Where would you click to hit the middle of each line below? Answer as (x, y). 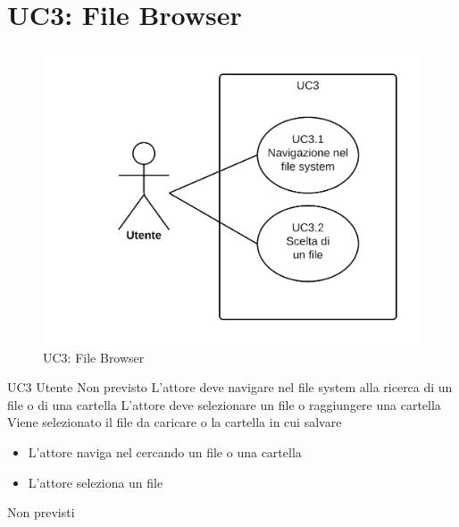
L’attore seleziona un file (96, 482)
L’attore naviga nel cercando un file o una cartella (165, 452)
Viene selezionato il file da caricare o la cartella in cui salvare (175, 422)
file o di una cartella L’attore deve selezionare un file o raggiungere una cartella (224, 404)
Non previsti (41, 512)
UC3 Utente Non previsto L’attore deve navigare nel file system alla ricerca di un (230, 387)
